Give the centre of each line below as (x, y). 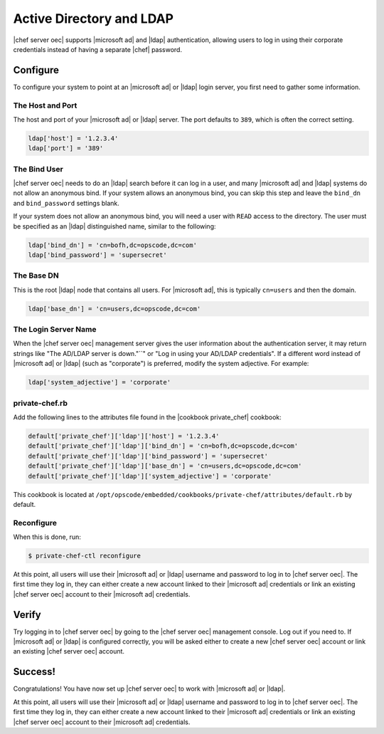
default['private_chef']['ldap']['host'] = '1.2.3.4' (124, 436)
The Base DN (36, 276)
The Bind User (38, 169)
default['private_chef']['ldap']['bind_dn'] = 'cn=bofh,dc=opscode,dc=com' (163, 446)
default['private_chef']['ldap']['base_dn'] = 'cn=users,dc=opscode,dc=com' (165, 466)
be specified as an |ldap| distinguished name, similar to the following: (114, 226)
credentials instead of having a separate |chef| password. (98, 49)
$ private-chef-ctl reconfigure (85, 556)
